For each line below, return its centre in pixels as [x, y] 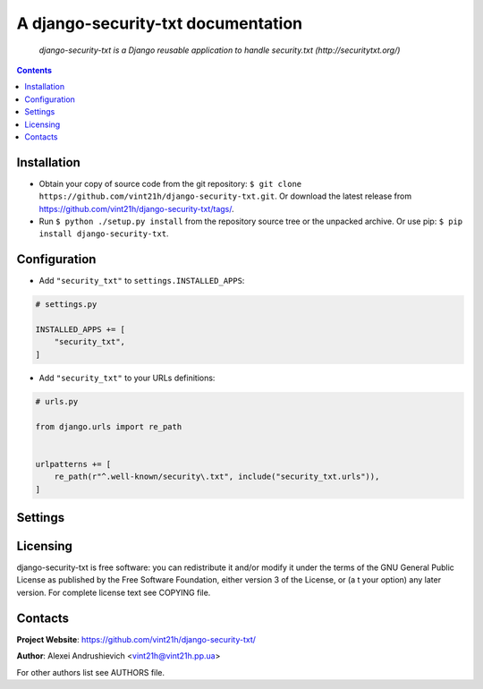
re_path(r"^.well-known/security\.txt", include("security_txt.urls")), [217, 477]
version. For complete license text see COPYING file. [114, 592]
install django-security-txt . [104, 234]
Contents [34, 70]
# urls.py [57, 401]
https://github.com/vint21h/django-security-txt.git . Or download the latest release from [225, 196]
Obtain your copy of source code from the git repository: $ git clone [170, 183]
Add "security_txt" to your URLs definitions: [127, 378]
